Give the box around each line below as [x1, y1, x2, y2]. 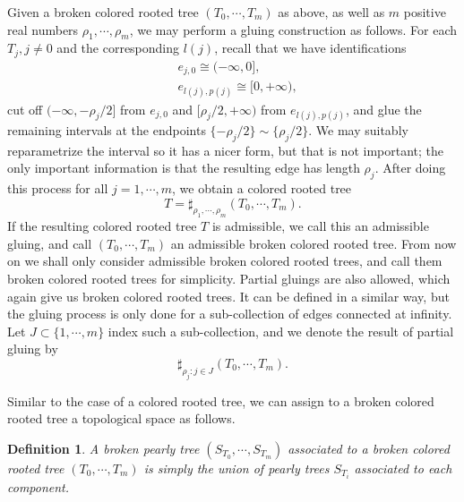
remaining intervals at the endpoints [7, 120, 206, 139]
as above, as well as [278, 3, 385, 21]
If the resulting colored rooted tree [7, 217, 197, 235]
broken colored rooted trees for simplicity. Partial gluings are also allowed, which [7, 269, 451, 288]
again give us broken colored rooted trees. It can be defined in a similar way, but [7, 286, 450, 305]
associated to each [354, 458, 452, 477]
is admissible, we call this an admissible [211, 217, 429, 235]
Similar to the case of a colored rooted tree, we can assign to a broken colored [7, 391, 434, 410]
